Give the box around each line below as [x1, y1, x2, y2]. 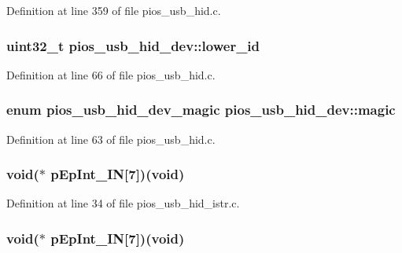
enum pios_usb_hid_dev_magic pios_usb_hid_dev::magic [6, 100, 396, 119]
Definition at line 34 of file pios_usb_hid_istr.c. [6, 195, 240, 211]
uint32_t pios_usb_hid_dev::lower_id [6, 35, 260, 55]
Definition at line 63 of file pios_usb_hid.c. [6, 130, 216, 147]
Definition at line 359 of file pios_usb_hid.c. [6, 2, 221, 18]
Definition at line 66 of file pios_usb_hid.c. [6, 66, 216, 82]
